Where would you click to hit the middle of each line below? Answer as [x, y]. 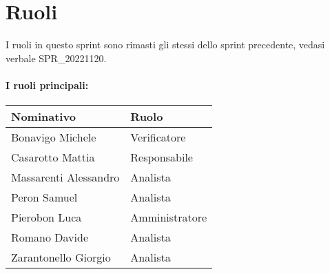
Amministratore [169, 217]
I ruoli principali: [47, 85]
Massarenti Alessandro [65, 177]
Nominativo [43, 117]
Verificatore [158, 137]
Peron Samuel [44, 197]
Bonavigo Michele [54, 137]
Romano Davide [50, 237]
